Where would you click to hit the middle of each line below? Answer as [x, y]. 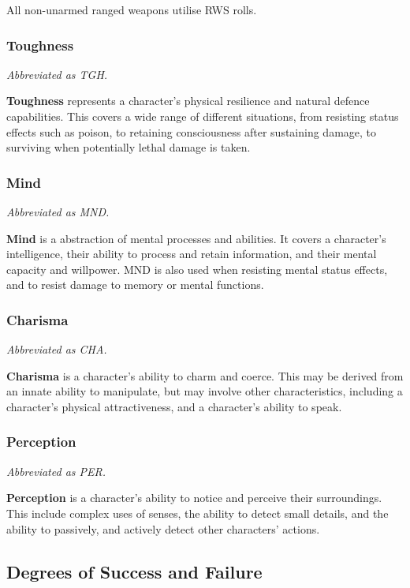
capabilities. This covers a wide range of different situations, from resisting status [203, 116]
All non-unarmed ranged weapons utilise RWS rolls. [132, 9]
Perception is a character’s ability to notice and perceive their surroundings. [194, 498]
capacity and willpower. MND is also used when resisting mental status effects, [197, 269]
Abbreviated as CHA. [57, 349]
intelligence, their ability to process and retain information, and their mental [192, 254]
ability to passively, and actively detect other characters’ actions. [163, 528]
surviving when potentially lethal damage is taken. [129, 147]
